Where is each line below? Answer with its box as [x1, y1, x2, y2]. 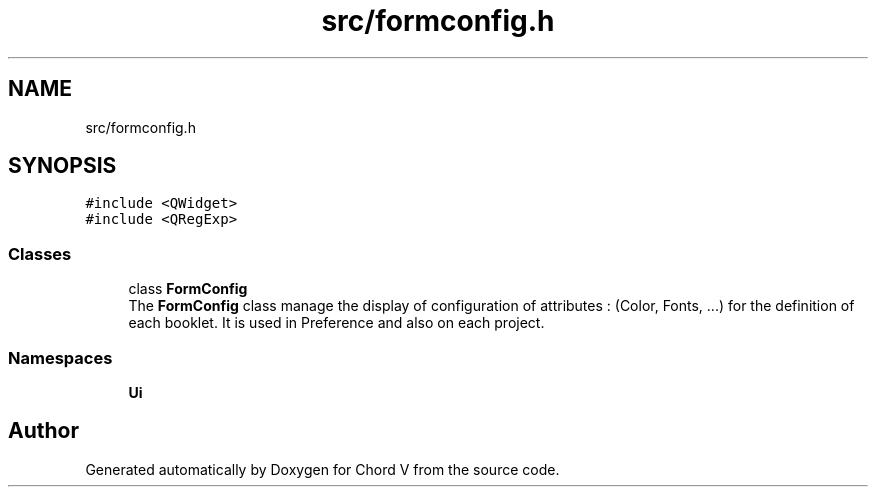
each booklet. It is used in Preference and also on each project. [128, 314, 545, 332]
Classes [8, 243, 72, 264]
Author [8, 418, 79, 444]
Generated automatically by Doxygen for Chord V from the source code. [85, 460, 560, 478]
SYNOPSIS [8, 153, 117, 179]
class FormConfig [128, 280, 248, 298]
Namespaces [8, 347, 113, 368]
